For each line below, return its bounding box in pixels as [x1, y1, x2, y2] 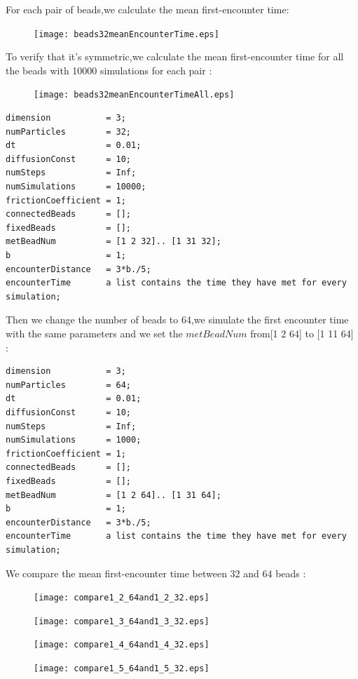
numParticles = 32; [6, 126, 131, 137]
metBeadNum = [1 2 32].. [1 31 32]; [6, 236, 221, 247]
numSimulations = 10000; [6, 182, 146, 192]
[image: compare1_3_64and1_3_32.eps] [34, 616, 209, 626]
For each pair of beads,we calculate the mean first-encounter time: [6, 2, 289, 16]
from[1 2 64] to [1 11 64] [250, 326, 354, 340]
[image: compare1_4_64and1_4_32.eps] [34, 640, 209, 650]
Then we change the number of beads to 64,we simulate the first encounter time [6, 312, 349, 327]
